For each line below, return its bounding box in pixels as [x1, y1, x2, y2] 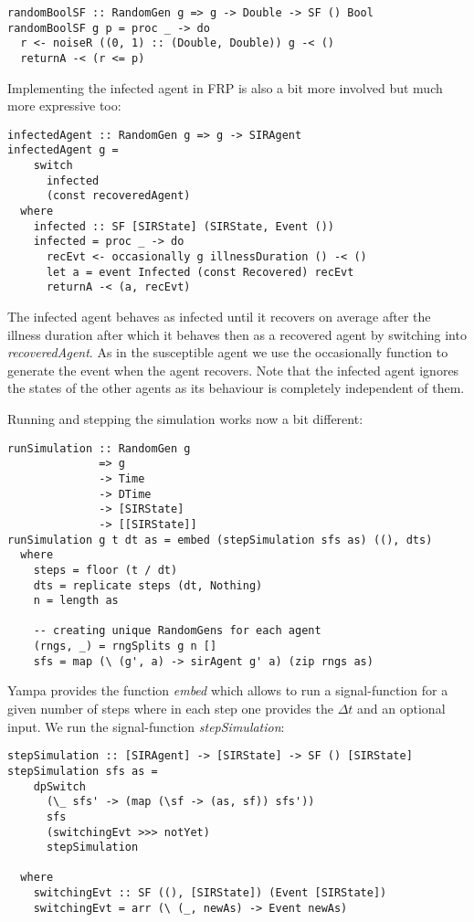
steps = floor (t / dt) [33, 563, 178, 577]
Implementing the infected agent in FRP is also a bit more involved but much [7, 78, 443, 97]
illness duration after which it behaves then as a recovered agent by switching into [7, 324, 467, 344]
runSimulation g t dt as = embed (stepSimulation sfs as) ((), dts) [7, 533, 433, 546]
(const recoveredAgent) [46, 189, 191, 203]
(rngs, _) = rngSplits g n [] [33, 640, 217, 653]
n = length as [33, 594, 119, 608]
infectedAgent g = [7, 143, 119, 157]
